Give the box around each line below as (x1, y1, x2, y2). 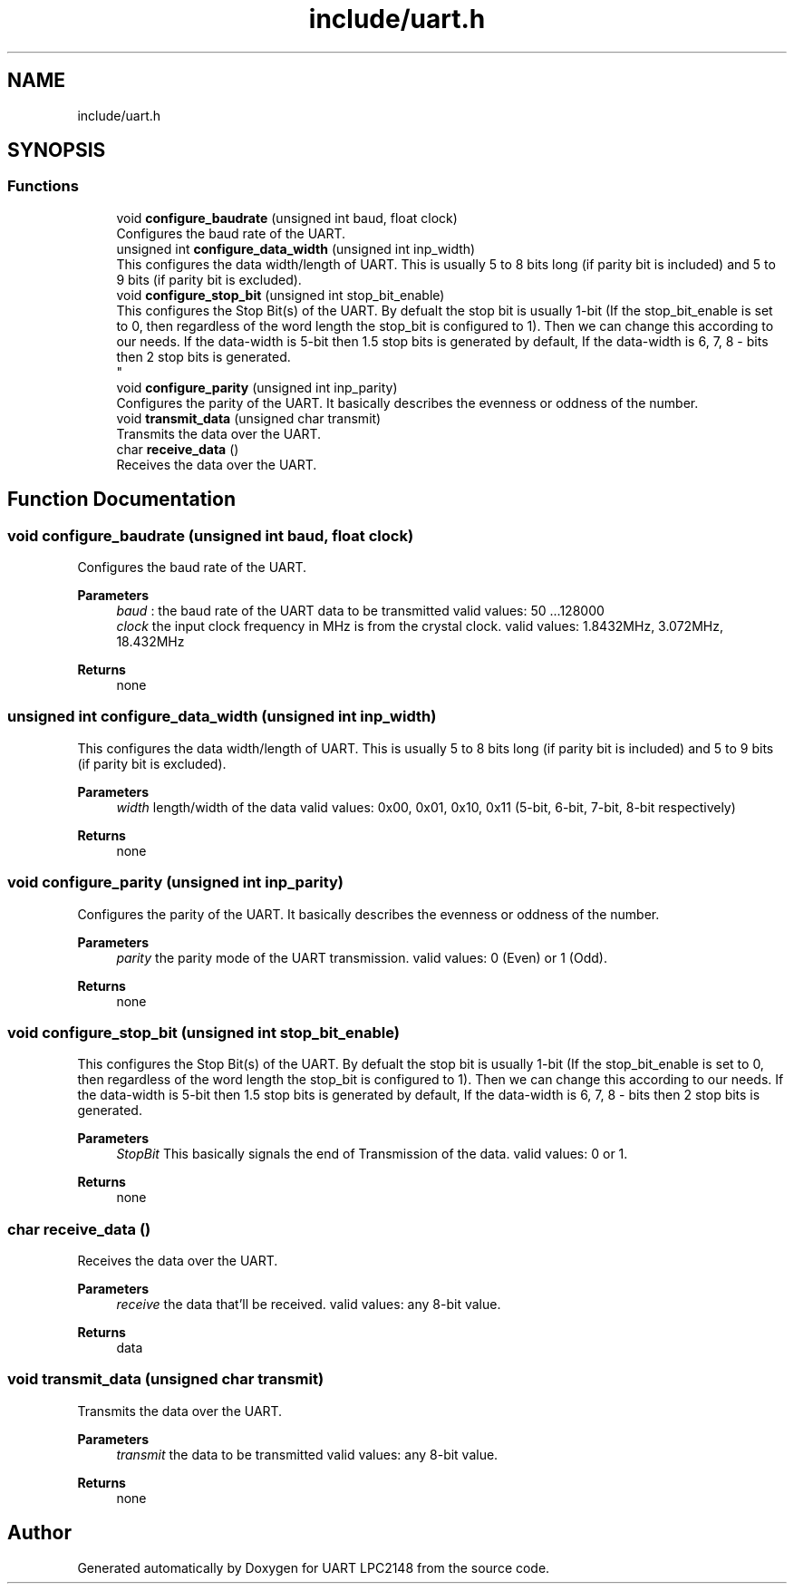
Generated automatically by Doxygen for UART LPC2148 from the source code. (77, 1559, 550, 1576)
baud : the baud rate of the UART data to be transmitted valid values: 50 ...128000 (116, 603, 605, 619)
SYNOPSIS (7, 139, 106, 162)
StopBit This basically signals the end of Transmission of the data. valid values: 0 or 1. (116, 1146, 628, 1162)
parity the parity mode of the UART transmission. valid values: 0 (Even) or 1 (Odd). (116, 949, 607, 965)
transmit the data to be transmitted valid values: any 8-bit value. (116, 1446, 499, 1462)
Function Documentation (7, 488, 236, 511)
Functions (7, 177, 79, 196)
